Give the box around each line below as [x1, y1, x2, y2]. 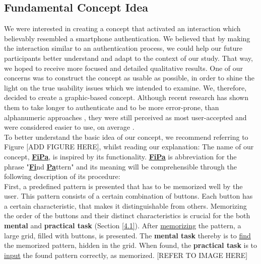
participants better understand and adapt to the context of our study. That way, [4, 52, 253, 63]
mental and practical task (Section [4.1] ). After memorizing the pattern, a [4, 220, 241, 231]
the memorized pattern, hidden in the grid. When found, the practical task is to [4, 240, 257, 250]
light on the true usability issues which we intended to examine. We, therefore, [4, 82, 247, 93]
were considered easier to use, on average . [4, 122, 135, 132]
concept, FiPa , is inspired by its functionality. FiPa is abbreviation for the [4, 151, 237, 161]
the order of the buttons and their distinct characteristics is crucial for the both [4, 210, 250, 221]
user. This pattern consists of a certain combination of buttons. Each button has [4, 191, 253, 201]
